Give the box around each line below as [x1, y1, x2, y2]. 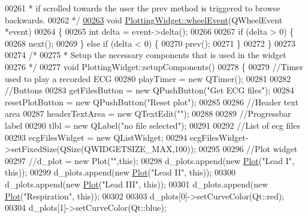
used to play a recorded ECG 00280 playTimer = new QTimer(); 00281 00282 [5, 72, 291, 84]
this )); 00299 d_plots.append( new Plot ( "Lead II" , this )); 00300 [5, 166, 235, 178]
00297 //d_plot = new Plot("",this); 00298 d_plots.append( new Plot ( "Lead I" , [5, 154, 295, 166]
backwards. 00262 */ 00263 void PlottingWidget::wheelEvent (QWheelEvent [5, 13, 283, 26]
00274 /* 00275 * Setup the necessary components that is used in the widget [5, 49, 286, 61]
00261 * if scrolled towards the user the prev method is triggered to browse [5, 2, 280, 14]
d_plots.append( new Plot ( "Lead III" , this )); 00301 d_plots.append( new [5, 177, 268, 190]
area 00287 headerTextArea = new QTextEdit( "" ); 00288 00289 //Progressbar [5, 107, 291, 120]
